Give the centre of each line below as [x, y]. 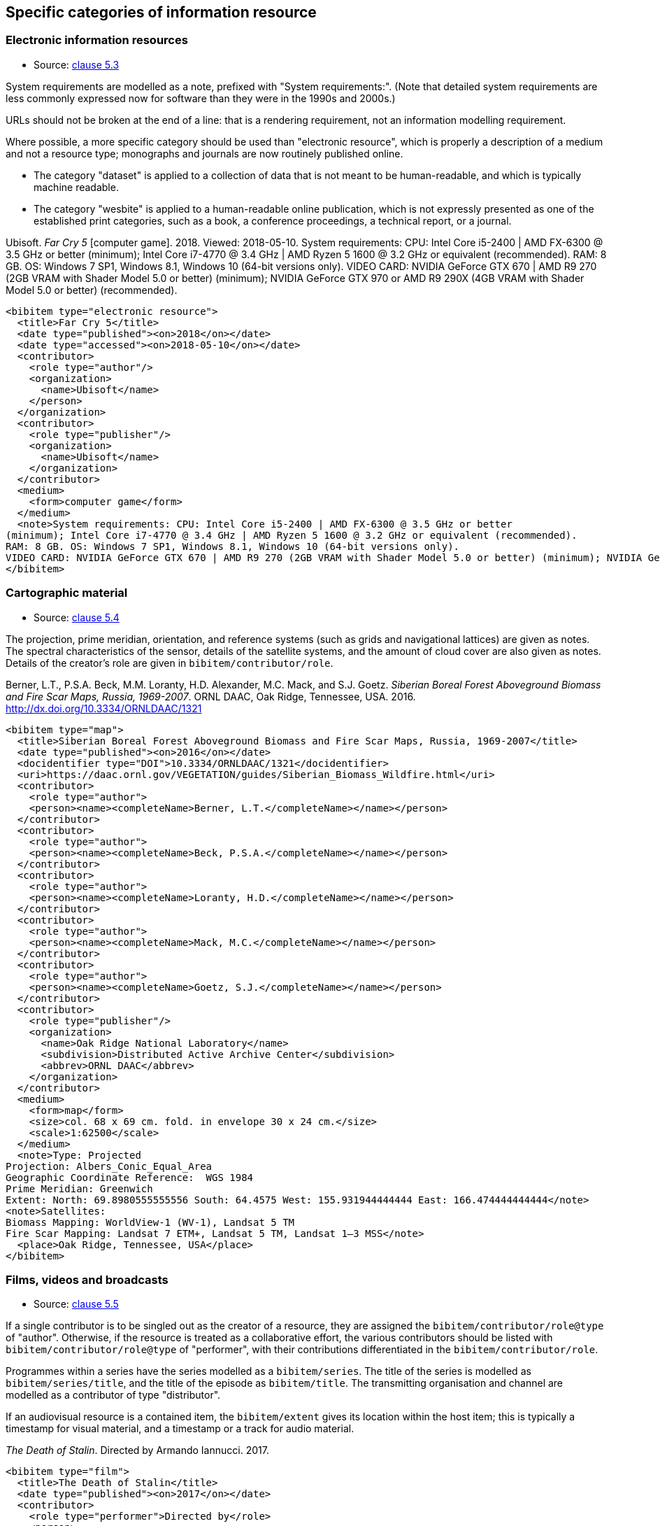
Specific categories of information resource [161, 12]
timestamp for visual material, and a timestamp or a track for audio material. [180, 1429]
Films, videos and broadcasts [87, 1279]
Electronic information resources [97, 40]
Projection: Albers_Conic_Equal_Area [109, 1166]
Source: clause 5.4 [77, 617]
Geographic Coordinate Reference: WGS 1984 [130, 1177]
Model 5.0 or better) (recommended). [92, 290]
